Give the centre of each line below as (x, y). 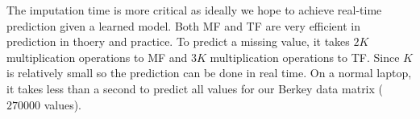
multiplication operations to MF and (97, 57)
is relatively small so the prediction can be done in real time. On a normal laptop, (209, 73)
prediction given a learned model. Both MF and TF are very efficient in (184, 25)
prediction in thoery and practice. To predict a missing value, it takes (178, 41)
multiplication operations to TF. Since (305, 57)
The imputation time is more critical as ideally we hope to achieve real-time (194, 10)
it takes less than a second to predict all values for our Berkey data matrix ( (195, 88)
